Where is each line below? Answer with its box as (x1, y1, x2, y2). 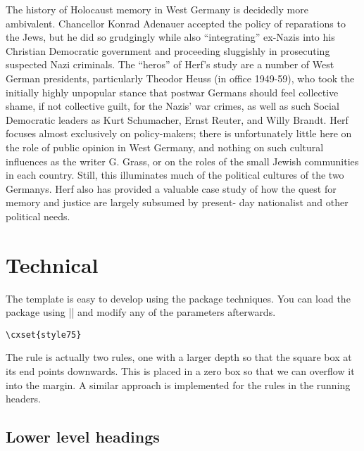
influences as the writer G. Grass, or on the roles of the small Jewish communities (6, 153, 359, 168)
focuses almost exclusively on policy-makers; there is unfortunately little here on (6, 126, 352, 141)
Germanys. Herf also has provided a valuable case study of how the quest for (6, 181, 337, 196)
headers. (6, 391, 41, 406)
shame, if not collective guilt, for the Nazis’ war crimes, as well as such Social (6, 99, 339, 113)
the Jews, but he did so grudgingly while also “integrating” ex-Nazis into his (6, 30, 335, 44)
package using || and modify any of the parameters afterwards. (6, 305, 276, 319)
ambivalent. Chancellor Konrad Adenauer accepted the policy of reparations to (6, 15, 346, 30)
